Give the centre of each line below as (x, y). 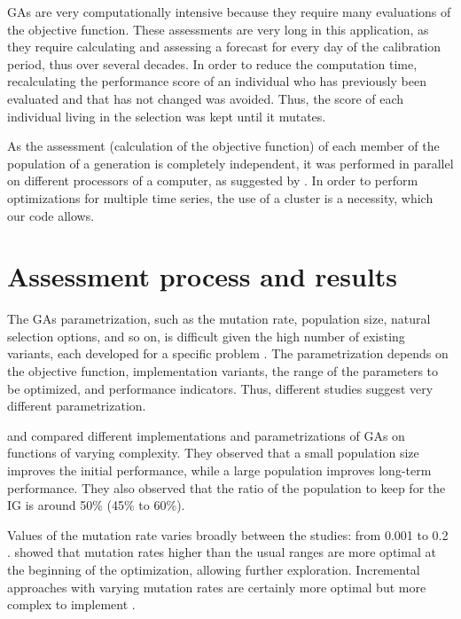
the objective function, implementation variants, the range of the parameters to (223, 371)
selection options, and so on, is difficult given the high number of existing (206, 336)
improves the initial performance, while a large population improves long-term (219, 470)
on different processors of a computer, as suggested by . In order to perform (213, 180)
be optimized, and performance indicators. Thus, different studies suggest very (220, 388)
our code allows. (51, 215)
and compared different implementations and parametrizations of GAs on (206, 435)
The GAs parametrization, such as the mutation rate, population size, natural (219, 319)
